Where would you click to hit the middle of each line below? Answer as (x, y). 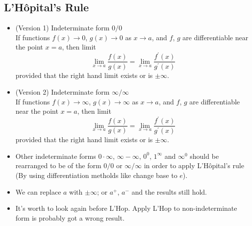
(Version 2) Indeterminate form (63, 92)
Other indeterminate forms (56, 156)
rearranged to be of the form (58, 165)
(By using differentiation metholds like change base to (96, 175)
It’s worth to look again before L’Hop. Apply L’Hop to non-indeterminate (126, 208)
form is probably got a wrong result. (70, 217)
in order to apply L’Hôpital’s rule (194, 165)
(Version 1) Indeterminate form (63, 28)
